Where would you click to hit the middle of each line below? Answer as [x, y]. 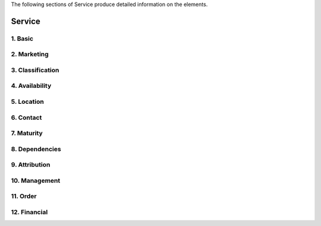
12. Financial [29, 212]
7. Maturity [27, 133]
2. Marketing [30, 55]
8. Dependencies [36, 149]
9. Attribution [31, 165]
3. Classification [35, 70]
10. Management [36, 180]
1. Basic [22, 39]
